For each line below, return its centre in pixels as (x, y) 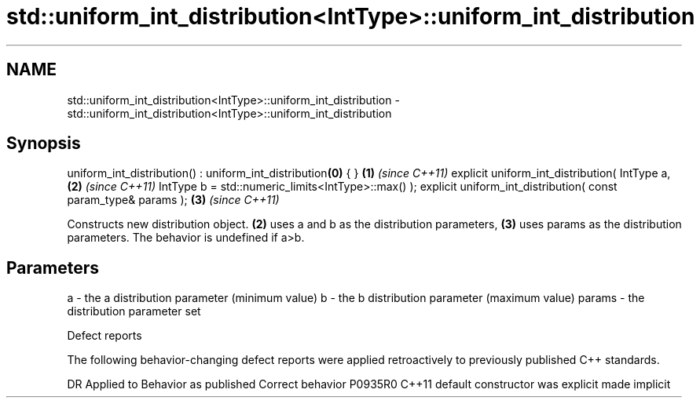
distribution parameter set (134, 311)
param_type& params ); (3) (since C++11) (173, 200)
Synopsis (44, 144)
